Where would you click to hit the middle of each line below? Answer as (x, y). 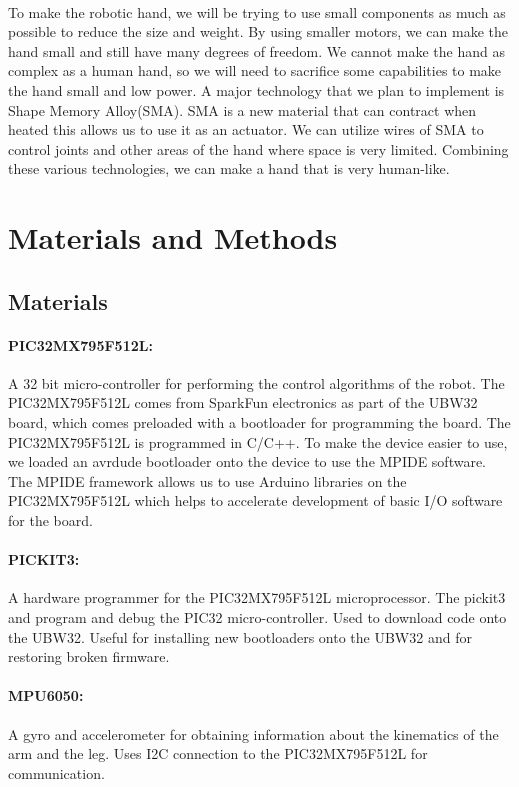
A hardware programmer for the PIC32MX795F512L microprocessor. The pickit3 (257, 597)
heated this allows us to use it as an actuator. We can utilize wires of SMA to (246, 129)
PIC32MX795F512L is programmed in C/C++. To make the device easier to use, (258, 441)
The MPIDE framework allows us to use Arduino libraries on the (207, 480)
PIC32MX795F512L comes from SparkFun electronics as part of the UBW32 (243, 402)
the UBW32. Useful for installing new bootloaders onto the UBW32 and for (240, 636)
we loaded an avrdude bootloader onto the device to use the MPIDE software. (247, 461)
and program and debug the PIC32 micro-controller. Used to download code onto (257, 617)
